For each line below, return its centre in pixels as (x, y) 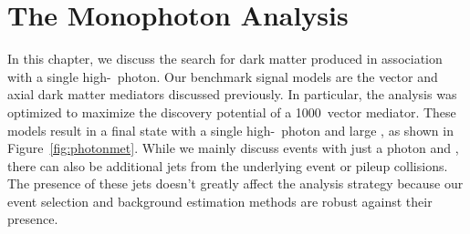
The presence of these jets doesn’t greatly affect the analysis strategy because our (235, 183)
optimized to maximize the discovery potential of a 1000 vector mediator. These (232, 112)
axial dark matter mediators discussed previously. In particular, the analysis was (232, 94)
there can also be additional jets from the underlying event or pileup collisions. (228, 165)
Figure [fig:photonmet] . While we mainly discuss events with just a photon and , (233, 148)
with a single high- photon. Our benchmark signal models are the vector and (223, 76)
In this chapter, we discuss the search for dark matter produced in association (225, 59)
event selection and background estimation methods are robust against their (220, 201)
